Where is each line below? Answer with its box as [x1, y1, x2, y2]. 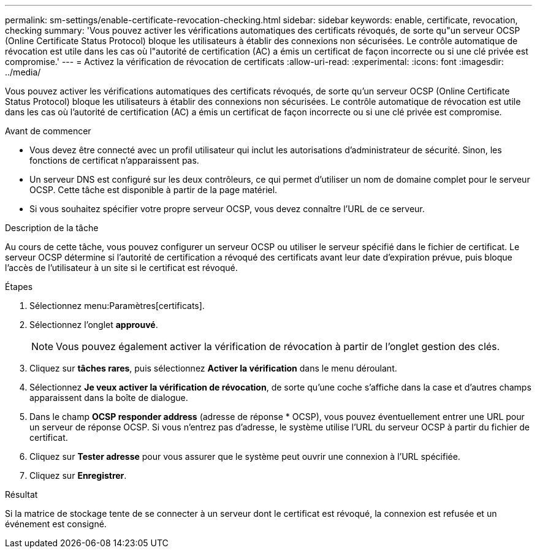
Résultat [5, 489, 38, 500]
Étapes [5, 281, 33, 292]
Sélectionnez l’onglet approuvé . [29, 319, 158, 330]
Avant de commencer [5, 126, 91, 136]
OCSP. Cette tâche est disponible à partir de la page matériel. [29, 185, 278, 195]
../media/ [5, 67, 41, 77]
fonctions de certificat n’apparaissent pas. [29, 155, 199, 166]
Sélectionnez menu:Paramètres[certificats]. [29, 300, 205, 311]
